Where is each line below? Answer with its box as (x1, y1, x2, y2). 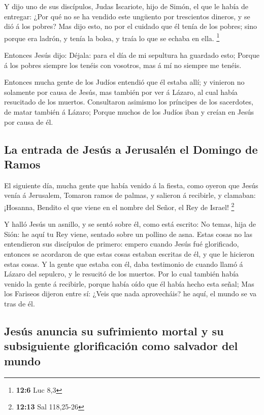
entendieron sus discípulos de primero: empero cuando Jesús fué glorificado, (4, 238, 239, 249)
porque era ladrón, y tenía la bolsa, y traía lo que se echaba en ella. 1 (4, 31, 220, 43)
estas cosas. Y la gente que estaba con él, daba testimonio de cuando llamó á (4, 258, 243, 269)
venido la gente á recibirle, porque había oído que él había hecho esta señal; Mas (4, 278, 254, 289)
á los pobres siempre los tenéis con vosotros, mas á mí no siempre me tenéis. (4, 59, 242, 70)
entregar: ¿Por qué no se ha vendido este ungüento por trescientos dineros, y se (4, 11, 250, 21)
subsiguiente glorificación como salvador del (4, 338, 238, 354)
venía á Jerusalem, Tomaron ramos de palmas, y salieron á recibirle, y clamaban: (4, 190, 256, 200)
